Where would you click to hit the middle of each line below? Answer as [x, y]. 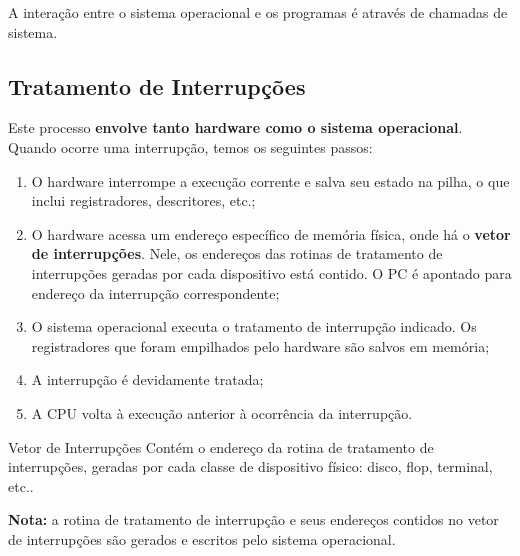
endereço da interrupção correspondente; [155, 292]
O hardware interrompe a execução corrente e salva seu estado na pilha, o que [270, 180]
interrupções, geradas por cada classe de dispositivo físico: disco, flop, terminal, [250, 466]
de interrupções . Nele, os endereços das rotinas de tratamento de [237, 253]
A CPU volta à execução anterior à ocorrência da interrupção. [222, 412]
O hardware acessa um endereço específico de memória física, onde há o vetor [271, 233]
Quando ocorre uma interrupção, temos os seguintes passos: [190, 146]
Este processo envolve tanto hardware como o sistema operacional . [235, 127]
